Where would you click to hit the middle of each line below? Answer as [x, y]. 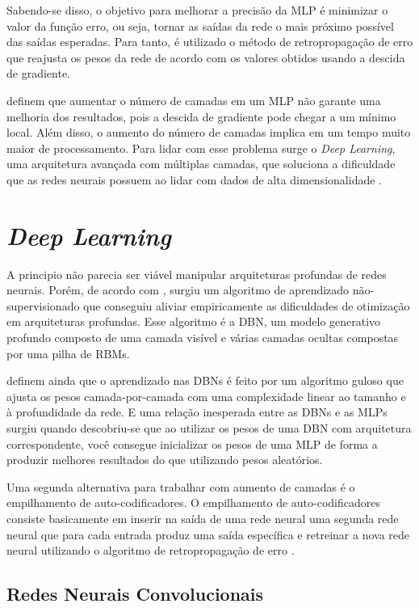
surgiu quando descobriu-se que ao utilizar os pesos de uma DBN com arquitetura [209, 428]
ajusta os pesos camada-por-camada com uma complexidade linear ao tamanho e [206, 396]
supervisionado [43, 305]
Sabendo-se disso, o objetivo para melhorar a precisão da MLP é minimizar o [197, 10]
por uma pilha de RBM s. [68, 353]
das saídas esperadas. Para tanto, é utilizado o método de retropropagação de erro [210, 42]
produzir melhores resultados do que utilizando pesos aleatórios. [165, 460]
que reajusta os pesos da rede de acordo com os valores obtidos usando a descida [206, 57]
